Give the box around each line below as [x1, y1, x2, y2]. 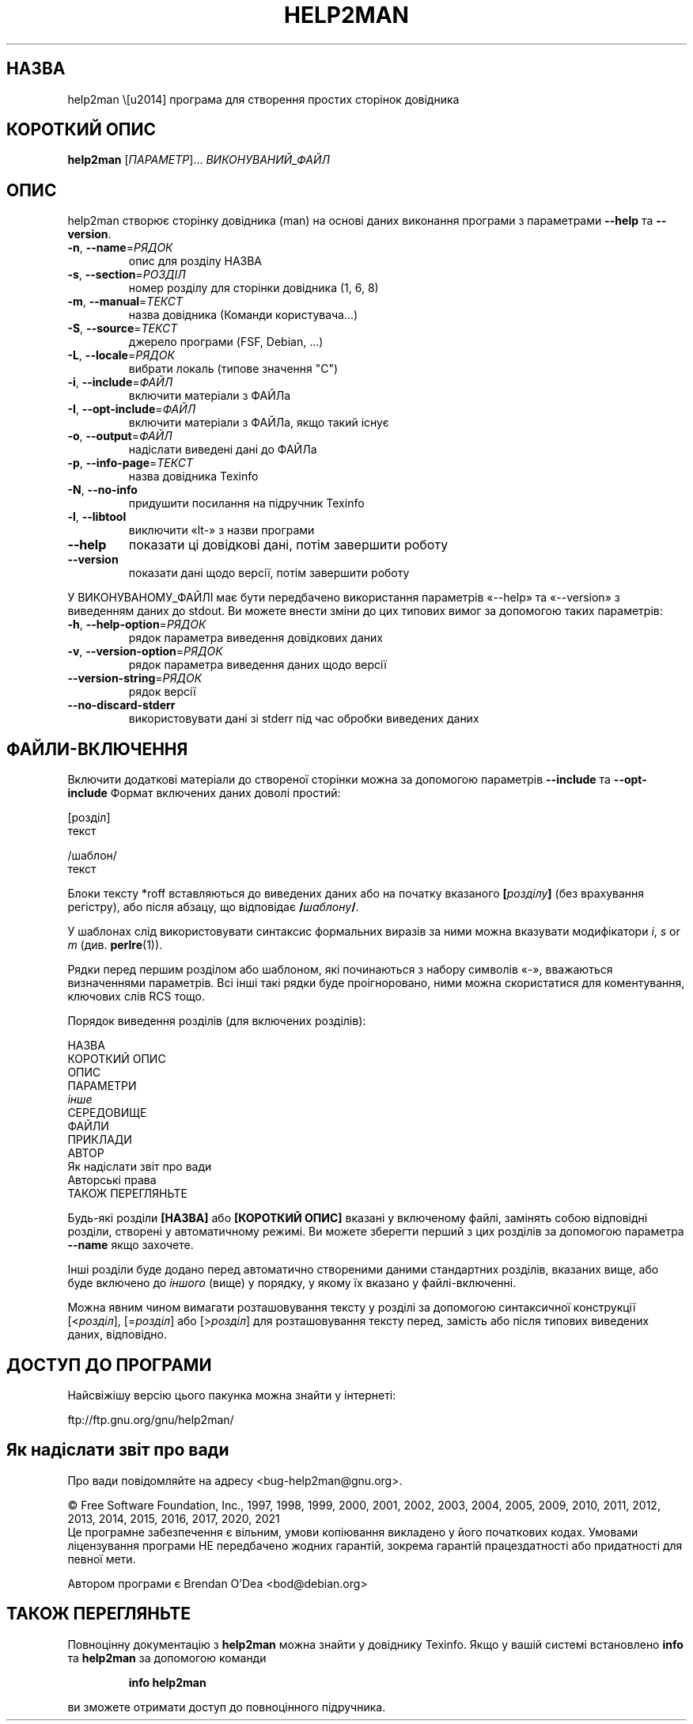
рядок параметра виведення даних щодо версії [128, 658, 387, 672]
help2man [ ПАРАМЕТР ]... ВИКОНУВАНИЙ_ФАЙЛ [67, 153, 330, 167]
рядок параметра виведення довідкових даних [128, 631, 383, 645]
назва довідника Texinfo [128, 469, 259, 484]
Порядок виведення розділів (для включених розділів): [67, 1014, 366, 1028]
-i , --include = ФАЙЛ [67, 375, 173, 389]
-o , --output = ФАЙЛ [67, 429, 172, 443]
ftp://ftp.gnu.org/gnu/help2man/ [67, 1412, 234, 1426]
